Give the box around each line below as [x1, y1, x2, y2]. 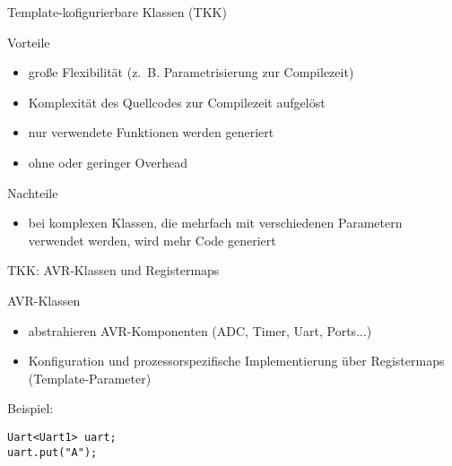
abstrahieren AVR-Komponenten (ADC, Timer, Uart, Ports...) [28, 321, 372, 340]
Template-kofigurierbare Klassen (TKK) [7, 3, 227, 21]
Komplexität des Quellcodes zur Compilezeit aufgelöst [28, 92, 326, 111]
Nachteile [7, 183, 58, 202]
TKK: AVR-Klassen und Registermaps [7, 261, 220, 280]
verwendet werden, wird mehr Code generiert [28, 230, 276, 249]
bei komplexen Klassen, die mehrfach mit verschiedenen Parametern [28, 213, 403, 232]
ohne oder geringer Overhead [28, 152, 187, 171]
